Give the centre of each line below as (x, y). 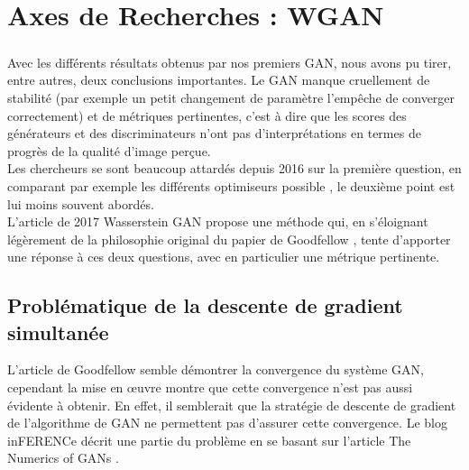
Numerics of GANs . (63, 458)
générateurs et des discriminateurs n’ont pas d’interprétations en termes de (214, 133)
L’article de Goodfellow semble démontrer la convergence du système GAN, (216, 369)
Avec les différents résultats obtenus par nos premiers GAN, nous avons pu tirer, (230, 62)
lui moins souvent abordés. (81, 203)
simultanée (58, 332)
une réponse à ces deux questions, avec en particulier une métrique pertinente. (224, 257)
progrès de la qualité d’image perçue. (109, 150)
